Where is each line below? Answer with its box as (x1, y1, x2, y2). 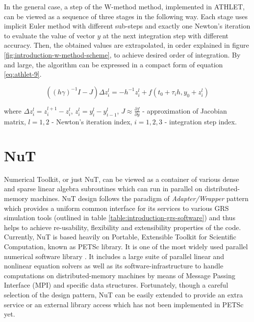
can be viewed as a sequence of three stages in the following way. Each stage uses (4, 11, 248, 21)
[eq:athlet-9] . (4, 69, 42, 79)
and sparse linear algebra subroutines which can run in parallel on (4, 183, 203, 194)
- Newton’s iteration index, (51, 117, 132, 127)
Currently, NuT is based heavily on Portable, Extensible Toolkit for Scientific (4, 232, 236, 242)
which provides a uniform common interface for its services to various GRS (4, 203, 229, 213)
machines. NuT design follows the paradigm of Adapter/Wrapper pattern (30, 193, 249, 203)
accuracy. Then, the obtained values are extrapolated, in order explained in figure (4, 40, 249, 50)
